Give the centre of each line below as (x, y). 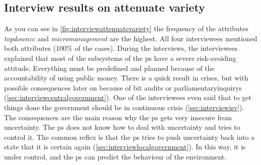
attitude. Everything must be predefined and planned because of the (109, 68)
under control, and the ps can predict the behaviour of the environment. (115, 156)
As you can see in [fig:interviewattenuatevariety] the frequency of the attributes (126, 28)
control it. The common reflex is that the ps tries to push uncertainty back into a (129, 137)
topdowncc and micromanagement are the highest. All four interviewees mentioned (131, 38)
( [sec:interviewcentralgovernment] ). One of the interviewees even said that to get (128, 97)
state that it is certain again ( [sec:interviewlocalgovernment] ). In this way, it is (125, 147)
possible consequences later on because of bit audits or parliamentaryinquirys (123, 87)
